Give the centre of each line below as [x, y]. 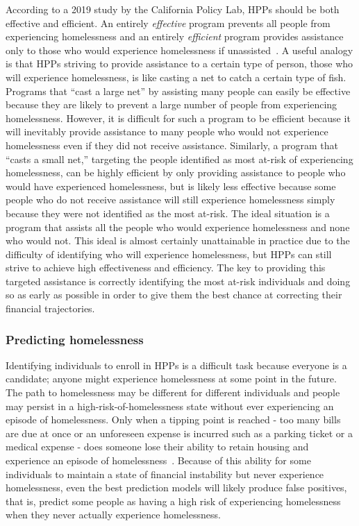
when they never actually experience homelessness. [113, 515]
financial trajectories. [50, 308]
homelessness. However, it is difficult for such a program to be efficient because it [178, 118]
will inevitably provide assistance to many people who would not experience [167, 131]
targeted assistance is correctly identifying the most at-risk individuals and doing [178, 281]
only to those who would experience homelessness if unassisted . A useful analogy [179, 50]
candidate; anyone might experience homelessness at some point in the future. [171, 379]
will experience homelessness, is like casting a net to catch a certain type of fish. [176, 77]
